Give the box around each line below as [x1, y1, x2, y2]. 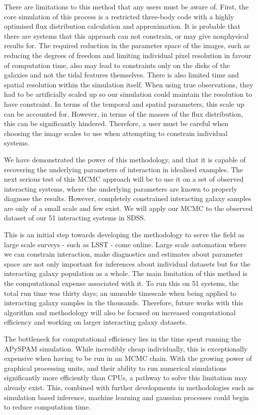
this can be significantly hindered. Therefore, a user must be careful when [4, 118, 229, 129]
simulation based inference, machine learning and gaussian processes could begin [4, 392, 249, 402]
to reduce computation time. [4, 402, 91, 412]
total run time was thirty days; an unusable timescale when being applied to [4, 287, 237, 298]
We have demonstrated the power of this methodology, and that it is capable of [4, 154, 246, 164]
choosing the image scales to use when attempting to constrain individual [4, 128, 228, 138]
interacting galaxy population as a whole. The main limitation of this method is [4, 268, 248, 278]
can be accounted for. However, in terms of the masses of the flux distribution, [4, 108, 243, 119]
